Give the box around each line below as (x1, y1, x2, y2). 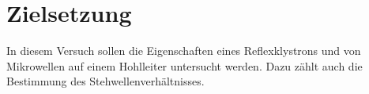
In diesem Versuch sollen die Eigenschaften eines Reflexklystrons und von (6, 42, 361, 59)
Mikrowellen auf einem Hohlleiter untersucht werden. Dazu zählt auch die (6, 57, 363, 74)
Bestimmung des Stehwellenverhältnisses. (6, 73, 205, 89)
